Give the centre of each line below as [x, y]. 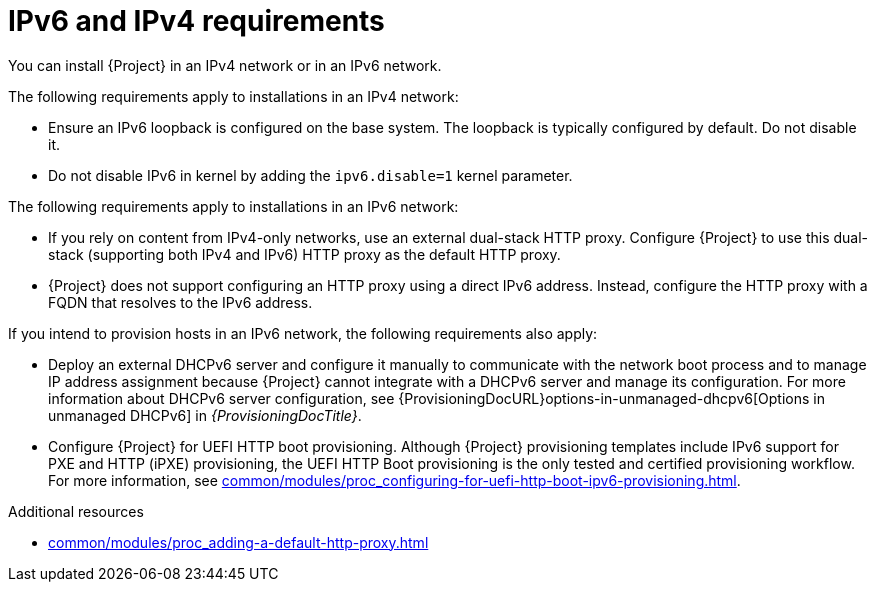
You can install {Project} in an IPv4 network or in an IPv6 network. [225, 65]
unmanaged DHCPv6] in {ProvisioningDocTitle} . [205, 415]
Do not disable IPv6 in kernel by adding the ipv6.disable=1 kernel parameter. [310, 175]
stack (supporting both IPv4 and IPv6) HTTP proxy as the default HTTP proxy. [304, 254]
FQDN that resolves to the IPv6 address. [180, 302]
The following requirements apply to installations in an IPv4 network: [233, 96]
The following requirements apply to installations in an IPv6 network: [233, 206]
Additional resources [76, 511]
